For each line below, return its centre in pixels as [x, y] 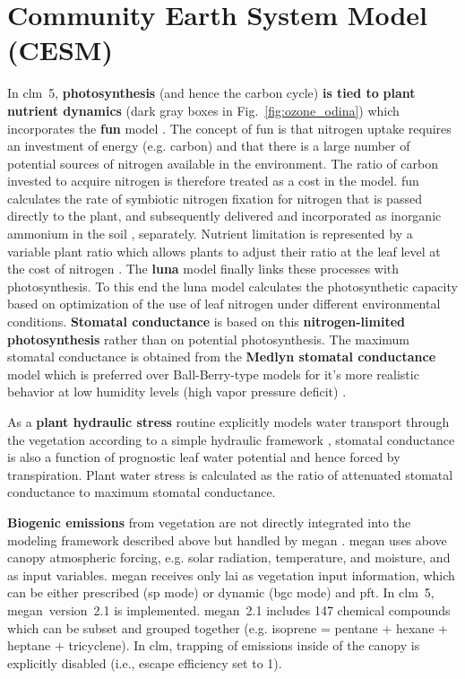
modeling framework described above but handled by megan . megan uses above [227, 540]
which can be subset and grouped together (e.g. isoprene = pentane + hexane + [228, 627]
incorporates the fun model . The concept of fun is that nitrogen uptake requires [229, 128]
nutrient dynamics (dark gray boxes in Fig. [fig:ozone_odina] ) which [203, 110]
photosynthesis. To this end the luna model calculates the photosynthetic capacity [232, 286]
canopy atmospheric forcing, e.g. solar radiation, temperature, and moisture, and [229, 557]
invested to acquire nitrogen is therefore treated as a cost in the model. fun [213, 181]
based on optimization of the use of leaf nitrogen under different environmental [224, 304]
